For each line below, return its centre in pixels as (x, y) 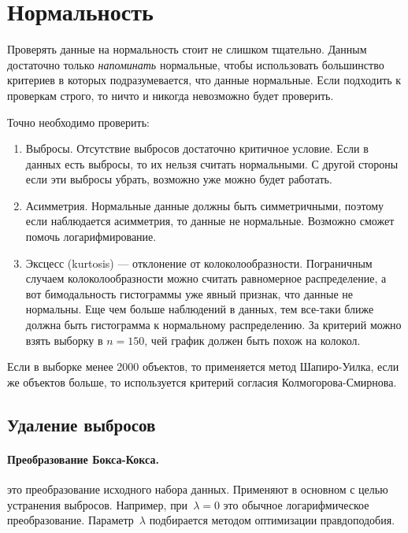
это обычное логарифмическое (296, 504)
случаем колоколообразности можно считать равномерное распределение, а (206, 278)
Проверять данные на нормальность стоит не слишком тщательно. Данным (187, 49)
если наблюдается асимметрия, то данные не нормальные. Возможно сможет (210, 221)
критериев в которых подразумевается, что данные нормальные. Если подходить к (204, 80)
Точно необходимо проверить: (78, 122)
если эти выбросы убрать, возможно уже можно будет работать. (179, 179)
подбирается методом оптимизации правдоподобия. (272, 520)
